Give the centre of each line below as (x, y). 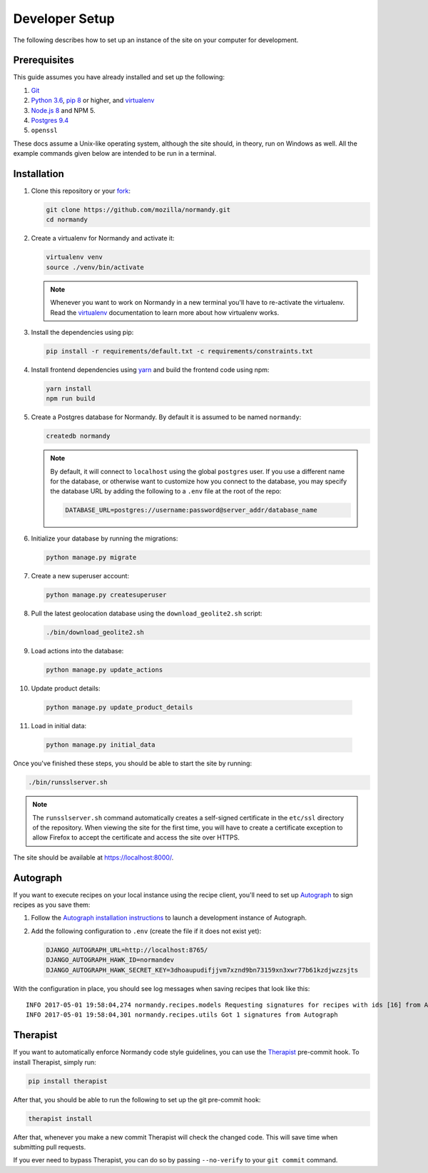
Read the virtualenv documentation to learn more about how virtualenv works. (165, 312)
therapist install (60, 1118)
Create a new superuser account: (80, 576)
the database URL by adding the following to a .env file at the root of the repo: (166, 491)
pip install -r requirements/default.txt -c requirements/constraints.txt (180, 351)
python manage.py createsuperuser (106, 595)
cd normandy (67, 220)
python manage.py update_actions (105, 670)
